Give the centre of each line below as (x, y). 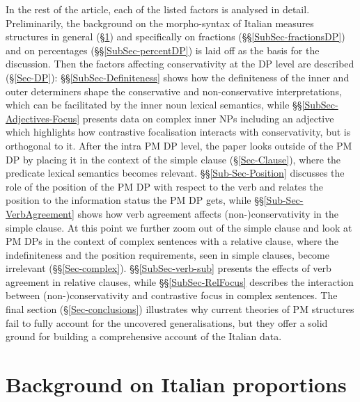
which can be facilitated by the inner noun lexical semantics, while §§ (154, 105)
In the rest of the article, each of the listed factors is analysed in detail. (158, 9)
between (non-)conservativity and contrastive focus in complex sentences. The (172, 295)
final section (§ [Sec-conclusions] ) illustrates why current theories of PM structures (180, 309)
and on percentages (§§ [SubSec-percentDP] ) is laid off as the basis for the (163, 50)
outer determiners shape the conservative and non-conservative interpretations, (174, 91)
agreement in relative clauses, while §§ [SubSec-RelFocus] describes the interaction (180, 281)
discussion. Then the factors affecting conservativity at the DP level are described (180, 64)
